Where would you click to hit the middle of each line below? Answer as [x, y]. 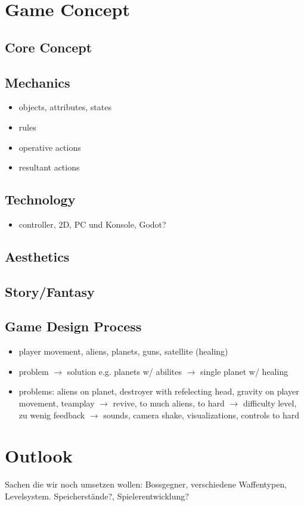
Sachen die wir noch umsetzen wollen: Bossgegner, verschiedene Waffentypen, [146, 484]
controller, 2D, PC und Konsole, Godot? [92, 224]
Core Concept [49, 47]
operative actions [50, 147]
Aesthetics [37, 256]
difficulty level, [270, 403]
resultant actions [49, 167]
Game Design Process [73, 326]
